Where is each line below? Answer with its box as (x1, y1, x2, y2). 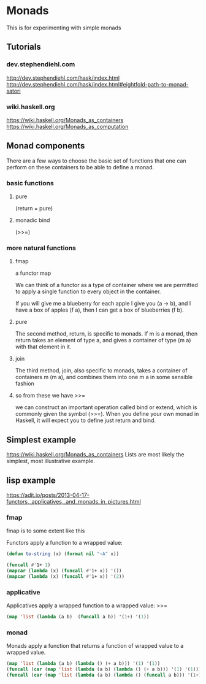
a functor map (15, 269, 51, 277)
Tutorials (6, 42, 41, 52)
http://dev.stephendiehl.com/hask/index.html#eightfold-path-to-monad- (6, 80, 189, 88)
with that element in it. (15, 343, 72, 350)
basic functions (6, 179, 54, 187)
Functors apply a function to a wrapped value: (6, 539, 123, 547)
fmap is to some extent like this (6, 527, 85, 534)
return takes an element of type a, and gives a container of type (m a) (15, 337, 191, 344)
